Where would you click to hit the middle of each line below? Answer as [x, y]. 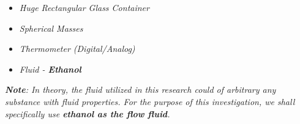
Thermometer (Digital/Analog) [77, 49]
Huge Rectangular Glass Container [84, 7]
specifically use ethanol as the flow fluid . [88, 113]
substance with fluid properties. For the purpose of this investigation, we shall [150, 101]
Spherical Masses [51, 28]
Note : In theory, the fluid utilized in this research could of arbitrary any [141, 89]
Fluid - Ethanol [50, 69]
